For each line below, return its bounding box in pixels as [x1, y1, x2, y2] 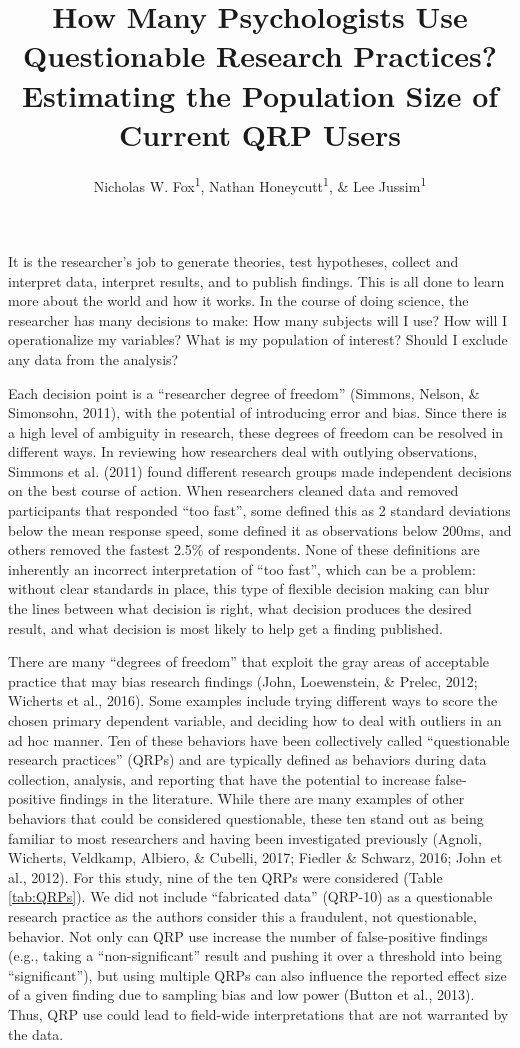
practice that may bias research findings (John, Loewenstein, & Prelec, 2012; [8, 670, 478, 691]
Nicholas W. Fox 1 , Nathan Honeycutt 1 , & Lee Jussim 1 [93, 172, 427, 196]
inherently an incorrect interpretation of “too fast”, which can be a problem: [8, 558, 476, 579]
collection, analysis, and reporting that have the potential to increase [8, 768, 431, 789]
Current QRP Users [118, 113, 402, 154]
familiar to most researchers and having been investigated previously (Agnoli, [8, 827, 482, 848]
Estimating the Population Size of [21, 74, 499, 115]
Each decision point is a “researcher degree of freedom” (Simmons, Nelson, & [8, 382, 480, 403]
